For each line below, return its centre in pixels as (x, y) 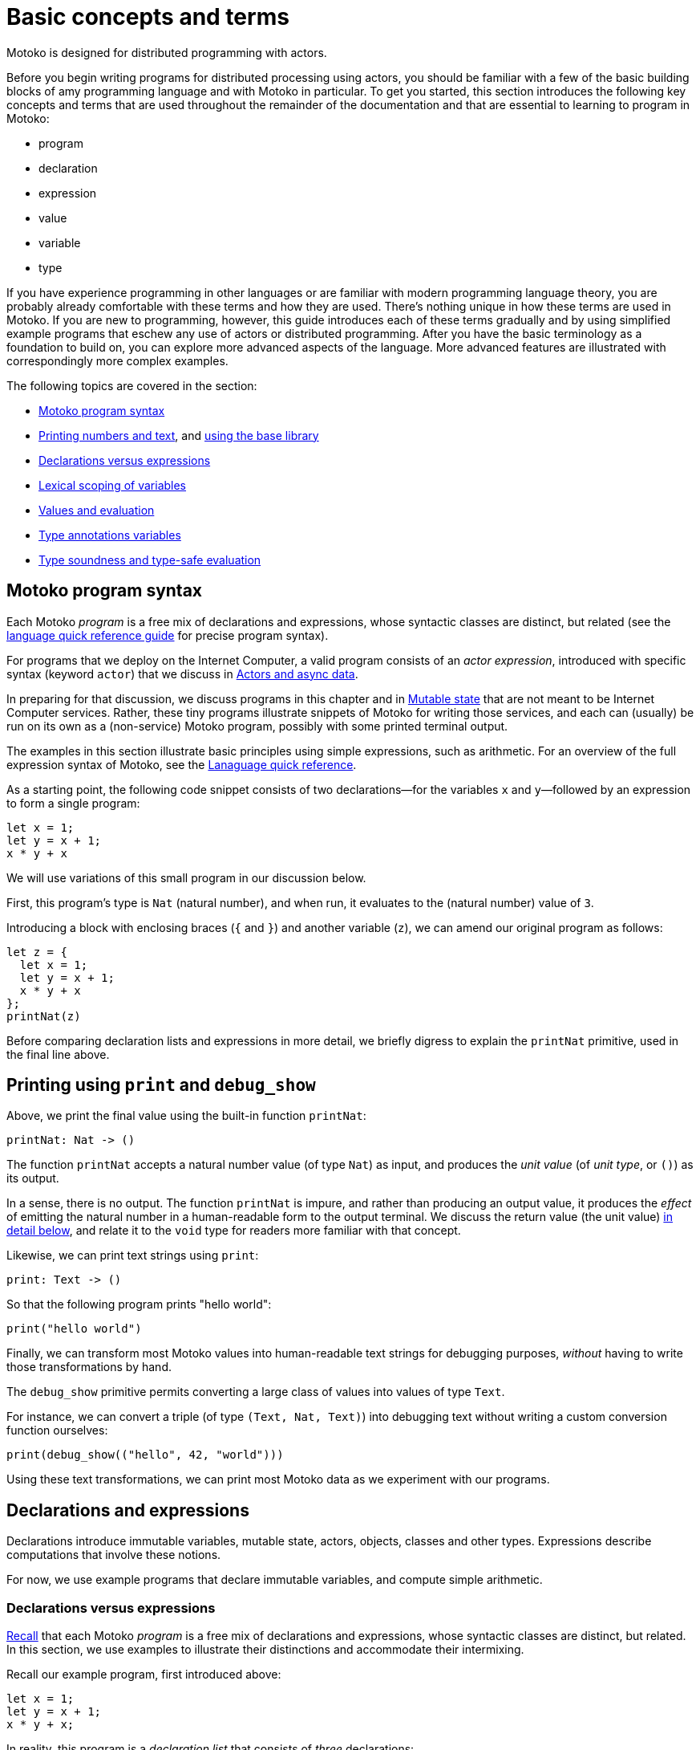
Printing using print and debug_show (161, 1085)
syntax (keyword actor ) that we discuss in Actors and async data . (182, 674)
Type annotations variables (110, 535)
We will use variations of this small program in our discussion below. (186, 877)
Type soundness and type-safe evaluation (150, 560)
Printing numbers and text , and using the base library (179, 435)
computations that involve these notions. (114, 1555)
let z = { (37, 952)
